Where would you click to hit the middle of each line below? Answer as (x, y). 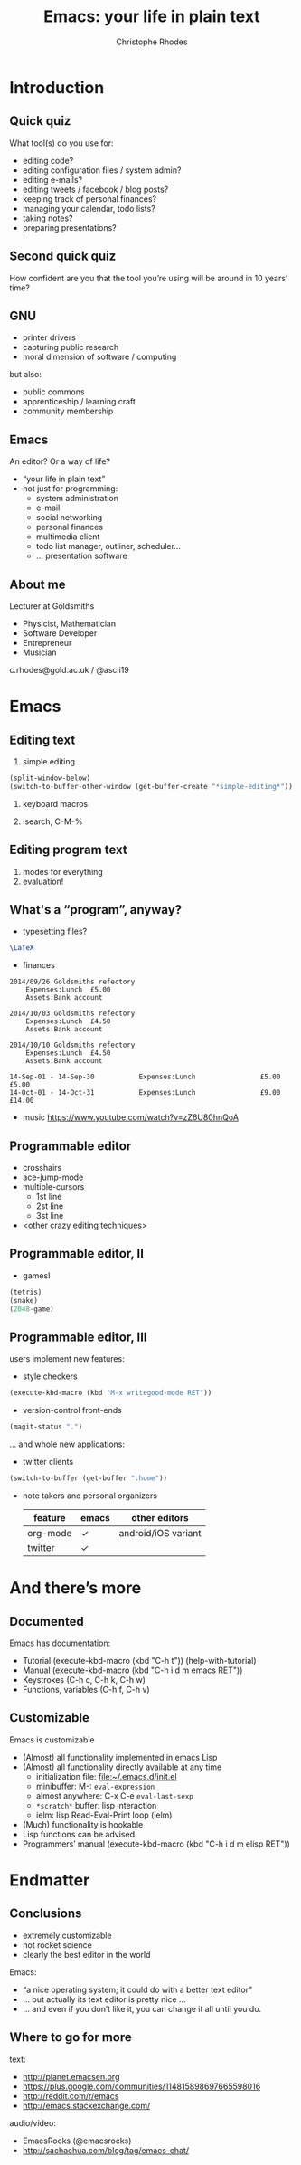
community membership (68, 411)
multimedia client (68, 537)
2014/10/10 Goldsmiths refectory (72, 1045)
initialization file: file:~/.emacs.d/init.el (107, 1776)
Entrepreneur (47, 643)
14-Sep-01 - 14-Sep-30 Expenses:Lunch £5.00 (145, 1077)
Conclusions (46, 1914)
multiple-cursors (53, 1187)
